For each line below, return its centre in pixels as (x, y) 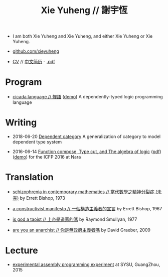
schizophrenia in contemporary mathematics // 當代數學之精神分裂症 (83, 192)
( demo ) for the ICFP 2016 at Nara (47, 157)
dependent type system (37, 142)
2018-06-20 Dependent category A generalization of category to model (87, 136)
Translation (29, 177)
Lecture (22, 251)
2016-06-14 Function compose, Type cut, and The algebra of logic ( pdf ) (87, 152)
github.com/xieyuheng (36, 51)
